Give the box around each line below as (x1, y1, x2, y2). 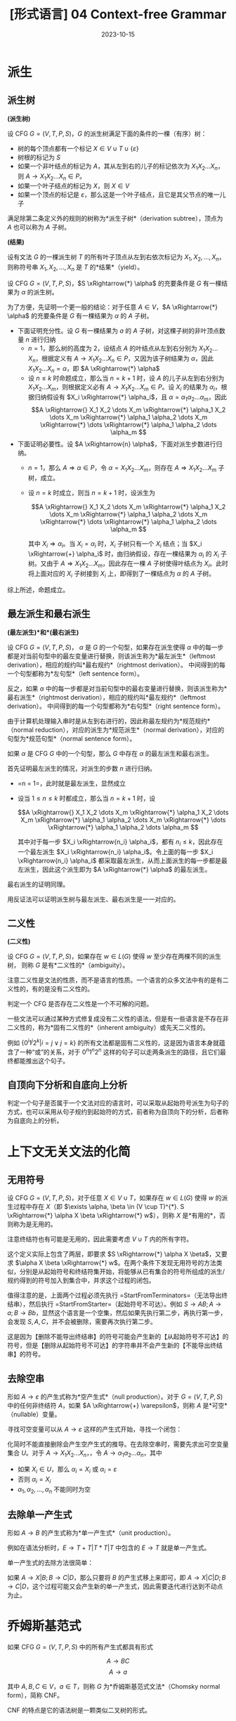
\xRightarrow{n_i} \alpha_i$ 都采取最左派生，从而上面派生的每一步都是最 (17, 856, 228, 865)
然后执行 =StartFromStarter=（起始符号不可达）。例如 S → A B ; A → (28, 1300, 222, 1309)
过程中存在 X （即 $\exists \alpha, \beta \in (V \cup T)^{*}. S (13, 1203, 185, 1211)
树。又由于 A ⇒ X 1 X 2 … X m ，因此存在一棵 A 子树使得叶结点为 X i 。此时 (27, 559, 228, 570)
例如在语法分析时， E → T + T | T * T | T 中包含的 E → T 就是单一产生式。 (7, 1543, 211, 1552)
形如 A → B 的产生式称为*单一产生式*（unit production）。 (7, 1529, 175, 1537)
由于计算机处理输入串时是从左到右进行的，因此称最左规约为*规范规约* (7, 716, 211, 725)
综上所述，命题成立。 (7, 585, 69, 594)
